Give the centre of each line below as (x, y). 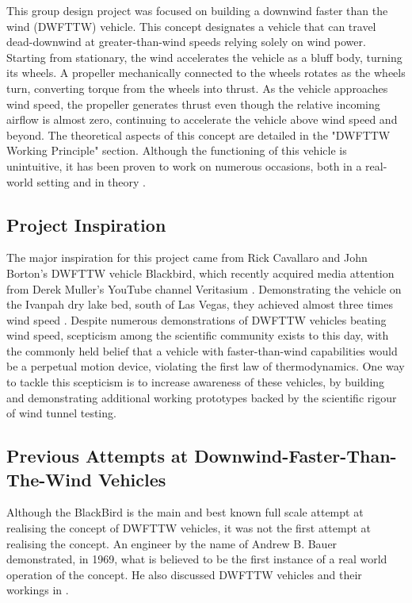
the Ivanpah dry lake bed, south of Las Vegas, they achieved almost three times (200, 304)
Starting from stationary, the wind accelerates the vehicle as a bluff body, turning (204, 57)
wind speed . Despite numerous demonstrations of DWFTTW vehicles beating (196, 319)
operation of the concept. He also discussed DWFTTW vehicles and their (184, 574)
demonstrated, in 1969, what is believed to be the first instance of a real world (197, 559)
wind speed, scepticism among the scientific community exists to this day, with (198, 335)
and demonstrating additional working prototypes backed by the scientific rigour (202, 397)
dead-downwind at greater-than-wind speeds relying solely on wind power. (186, 42)
